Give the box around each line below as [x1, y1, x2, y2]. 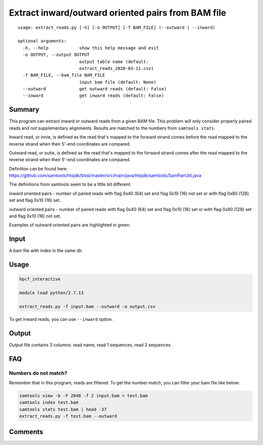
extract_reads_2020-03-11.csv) [79, 65, 154, 71]
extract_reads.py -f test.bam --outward [19, 413, 117, 419]
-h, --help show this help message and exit [22, 45, 159, 51]
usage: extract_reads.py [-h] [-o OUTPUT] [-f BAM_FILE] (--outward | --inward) [18, 24, 216, 30]
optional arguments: [18, 38, 67, 44]
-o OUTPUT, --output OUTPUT [22, 52, 90, 58]
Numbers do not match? [9, 369, 68, 376]
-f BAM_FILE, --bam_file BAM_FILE [22, 72, 105, 78]
